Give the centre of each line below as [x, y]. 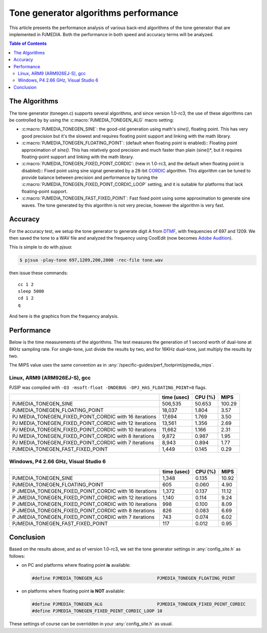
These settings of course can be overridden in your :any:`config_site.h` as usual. [91, 624]
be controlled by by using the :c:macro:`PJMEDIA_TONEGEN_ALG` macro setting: [91, 120]
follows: [17, 556]
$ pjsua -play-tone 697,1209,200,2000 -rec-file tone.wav [91, 260]
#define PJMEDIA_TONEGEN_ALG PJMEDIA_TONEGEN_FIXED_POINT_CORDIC [139, 604]
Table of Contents [28, 43]
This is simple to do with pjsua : [41, 247]
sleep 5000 [31, 291]
